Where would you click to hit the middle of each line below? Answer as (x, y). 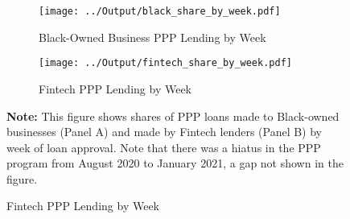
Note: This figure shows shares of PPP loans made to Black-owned (173, 116)
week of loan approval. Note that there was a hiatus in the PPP (164, 147)
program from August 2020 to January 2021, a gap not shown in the (175, 163)
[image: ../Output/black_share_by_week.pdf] (160, 11)
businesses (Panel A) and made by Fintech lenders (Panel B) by (165, 132)
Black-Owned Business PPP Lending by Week (152, 37)
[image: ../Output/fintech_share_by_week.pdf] (165, 63)
